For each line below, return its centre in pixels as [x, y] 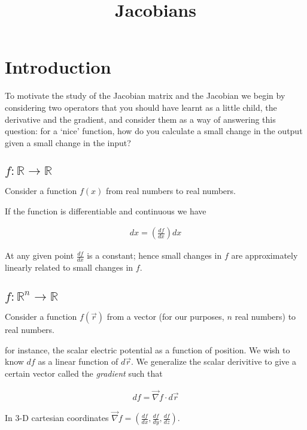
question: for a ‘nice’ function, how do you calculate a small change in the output [154, 131]
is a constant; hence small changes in [154, 255]
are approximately [265, 255]
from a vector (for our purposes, [165, 317]
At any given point [39, 255]
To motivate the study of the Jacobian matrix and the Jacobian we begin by [145, 96]
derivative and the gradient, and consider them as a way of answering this [140, 119]
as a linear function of [78, 361]
